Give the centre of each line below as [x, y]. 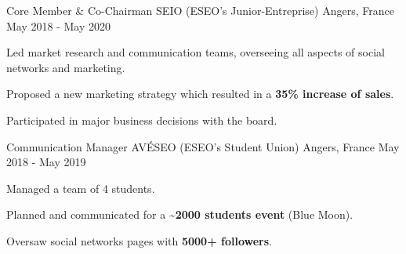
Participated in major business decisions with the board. [142, 120]
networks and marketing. [66, 67]
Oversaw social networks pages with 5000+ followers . [140, 240]
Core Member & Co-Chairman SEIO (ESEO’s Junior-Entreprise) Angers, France [200, 10]
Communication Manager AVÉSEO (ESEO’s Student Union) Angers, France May [203, 146]
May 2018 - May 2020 [58, 25]
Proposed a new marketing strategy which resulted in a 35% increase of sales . [200, 94]
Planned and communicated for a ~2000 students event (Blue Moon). [180, 214]
